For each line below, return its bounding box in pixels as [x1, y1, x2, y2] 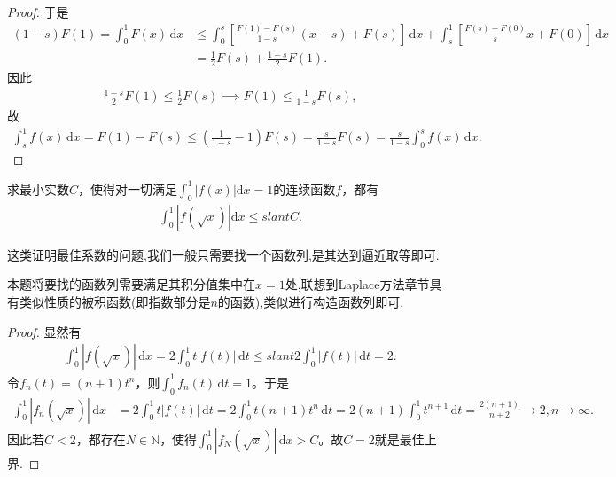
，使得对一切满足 [78, 179, 178, 198]
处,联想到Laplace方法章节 [285, 275, 430, 293]
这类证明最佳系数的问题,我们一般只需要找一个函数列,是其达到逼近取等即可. [7, 245, 440, 263]
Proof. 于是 [7, 3, 69, 20]
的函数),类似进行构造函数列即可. [217, 293, 404, 310]
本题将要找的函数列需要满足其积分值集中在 [7, 275, 255, 293]
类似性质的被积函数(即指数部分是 [19, 293, 211, 310]
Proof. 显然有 [7, 322, 82, 340]
